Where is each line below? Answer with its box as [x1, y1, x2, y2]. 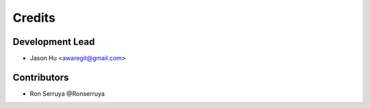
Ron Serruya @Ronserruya [29, 89, 106, 98]
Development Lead [12, 36, 95, 48]
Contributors [12, 71, 69, 83]
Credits [12, 10, 56, 25]
